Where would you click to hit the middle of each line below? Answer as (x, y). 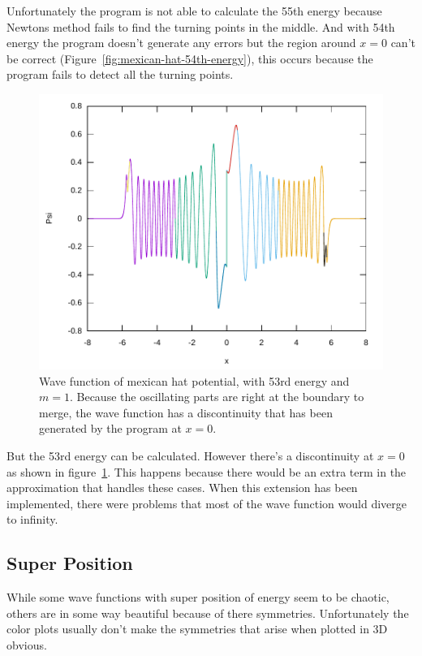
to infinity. (32, 519)
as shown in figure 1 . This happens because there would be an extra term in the (207, 471)
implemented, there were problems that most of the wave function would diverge (207, 503)
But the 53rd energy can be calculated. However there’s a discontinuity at (190, 455)
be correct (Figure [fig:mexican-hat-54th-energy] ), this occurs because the (190, 58)
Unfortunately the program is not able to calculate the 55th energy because (194, 11)
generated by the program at (110, 428)
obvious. (27, 644)
